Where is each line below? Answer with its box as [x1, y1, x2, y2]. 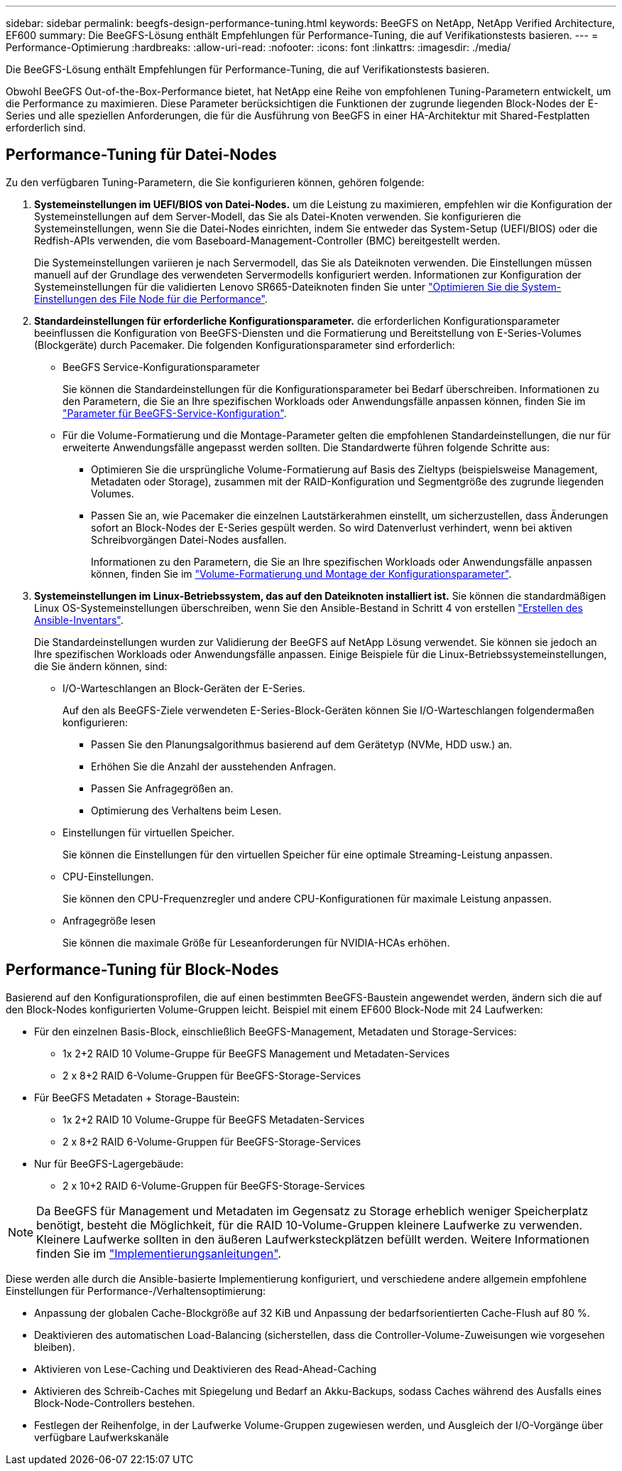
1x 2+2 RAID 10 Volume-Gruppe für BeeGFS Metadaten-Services [62, 1113, 365, 1126]
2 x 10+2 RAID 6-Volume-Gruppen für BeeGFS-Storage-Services [62, 1179, 365, 1192]
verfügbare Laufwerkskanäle [34, 1430, 169, 1443]
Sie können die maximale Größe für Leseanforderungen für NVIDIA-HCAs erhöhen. [62, 936, 450, 949]
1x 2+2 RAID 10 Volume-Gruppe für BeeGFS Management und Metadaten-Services [62, 1047, 450, 1060]
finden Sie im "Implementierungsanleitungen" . [36, 1246, 281, 1261]
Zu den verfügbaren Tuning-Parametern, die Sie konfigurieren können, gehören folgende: [6, 176, 425, 188]
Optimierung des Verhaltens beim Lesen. [91, 804, 282, 817]
